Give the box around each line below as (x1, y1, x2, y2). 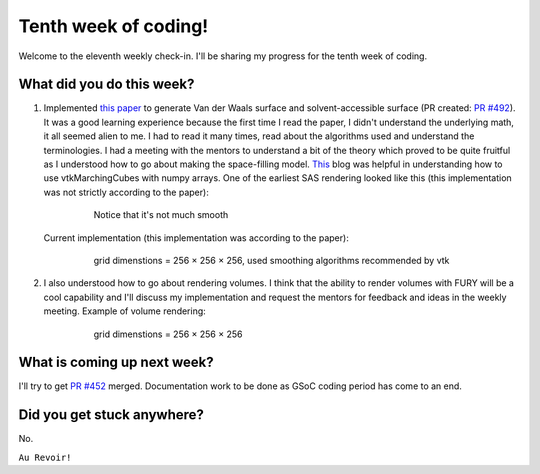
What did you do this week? (18, 76, 195, 93)
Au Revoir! (18, 451, 72, 463)
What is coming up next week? (18, 354, 214, 371)
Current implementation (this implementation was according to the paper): (43, 231, 349, 244)
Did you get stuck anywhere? (18, 406, 205, 424)
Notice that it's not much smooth (93, 209, 229, 221)
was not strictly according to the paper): (43, 186, 209, 198)
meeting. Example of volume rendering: (43, 305, 207, 317)
